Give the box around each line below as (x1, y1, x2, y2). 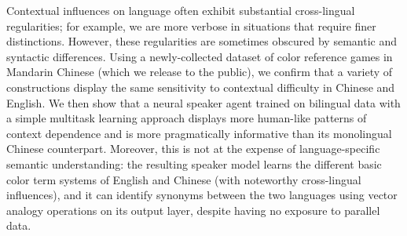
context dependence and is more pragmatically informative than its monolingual (6, 125, 392, 141)
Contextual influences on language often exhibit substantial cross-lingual (6, 2, 355, 18)
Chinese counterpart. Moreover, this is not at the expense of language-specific (6, 140, 380, 157)
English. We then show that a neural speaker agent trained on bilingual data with (6, 94, 401, 111)
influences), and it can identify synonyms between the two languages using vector (6, 187, 398, 203)
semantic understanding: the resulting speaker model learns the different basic (6, 155, 382, 172)
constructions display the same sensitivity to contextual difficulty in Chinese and (6, 78, 395, 95)
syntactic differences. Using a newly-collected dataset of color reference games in (6, 48, 393, 64)
